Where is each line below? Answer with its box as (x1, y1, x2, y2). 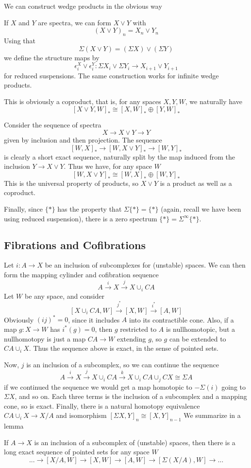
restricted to (120, 324, 157, 334)
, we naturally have (185, 96, 242, 106)
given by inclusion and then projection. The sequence (4, 135, 162, 145)
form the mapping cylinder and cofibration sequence (4, 270, 159, 280)
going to (221, 381, 246, 392)
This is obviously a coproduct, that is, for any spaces (4, 96, 161, 106)
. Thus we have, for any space (64, 161, 152, 171)
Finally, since (4, 204, 43, 214)
